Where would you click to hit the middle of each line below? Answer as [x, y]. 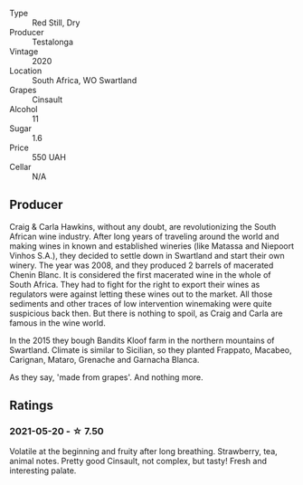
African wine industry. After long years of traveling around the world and [144, 236]
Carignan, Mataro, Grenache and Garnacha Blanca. [104, 359]
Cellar [20, 167]
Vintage [24, 52]
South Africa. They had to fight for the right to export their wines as [135, 284]
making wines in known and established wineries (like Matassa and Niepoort [152, 246]
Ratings [32, 406]
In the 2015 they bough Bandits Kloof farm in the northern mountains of [142, 340]
